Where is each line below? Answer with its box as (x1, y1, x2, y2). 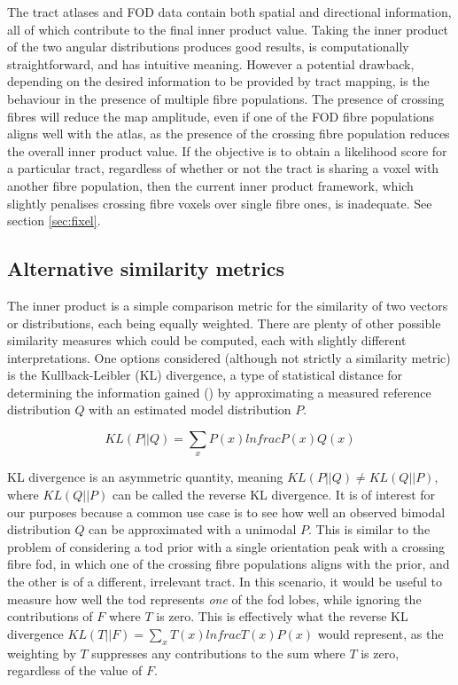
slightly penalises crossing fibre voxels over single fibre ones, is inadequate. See (7, 193, 432, 212)
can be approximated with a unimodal (89, 520, 297, 539)
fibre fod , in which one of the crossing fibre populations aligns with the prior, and (7, 555, 450, 573)
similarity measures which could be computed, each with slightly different (7, 331, 407, 350)
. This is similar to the (307, 520, 431, 539)
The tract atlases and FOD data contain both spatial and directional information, (7, 3, 452, 20)
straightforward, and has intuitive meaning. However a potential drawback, (7, 54, 415, 73)
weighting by (7, 643, 76, 662)
